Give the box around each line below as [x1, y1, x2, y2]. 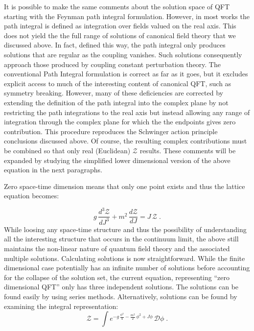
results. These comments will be [139, 145, 236, 155]
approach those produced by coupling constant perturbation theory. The [4, 59, 221, 69]
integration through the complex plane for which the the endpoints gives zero [4, 117, 236, 127]
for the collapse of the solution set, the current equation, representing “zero [4, 272, 230, 282]
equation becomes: [4, 190, 59, 201]
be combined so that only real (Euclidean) [4, 145, 131, 155]
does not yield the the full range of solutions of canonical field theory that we [4, 30, 236, 40]
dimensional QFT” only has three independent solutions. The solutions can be [4, 282, 239, 292]
